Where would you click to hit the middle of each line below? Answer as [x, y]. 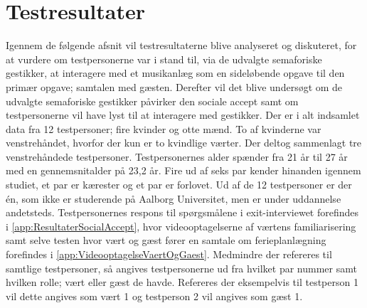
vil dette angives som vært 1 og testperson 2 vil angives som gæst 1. [154, 296]
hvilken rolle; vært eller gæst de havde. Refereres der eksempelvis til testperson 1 [182, 282]
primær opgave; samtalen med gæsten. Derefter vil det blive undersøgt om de [174, 86]
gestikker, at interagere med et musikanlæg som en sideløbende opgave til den [175, 73]
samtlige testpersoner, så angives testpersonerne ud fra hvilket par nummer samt [181, 268]
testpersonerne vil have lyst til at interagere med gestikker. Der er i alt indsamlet [183, 115]
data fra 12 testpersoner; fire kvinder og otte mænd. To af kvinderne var [164, 128]
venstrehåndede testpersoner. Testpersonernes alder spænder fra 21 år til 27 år [177, 156]
